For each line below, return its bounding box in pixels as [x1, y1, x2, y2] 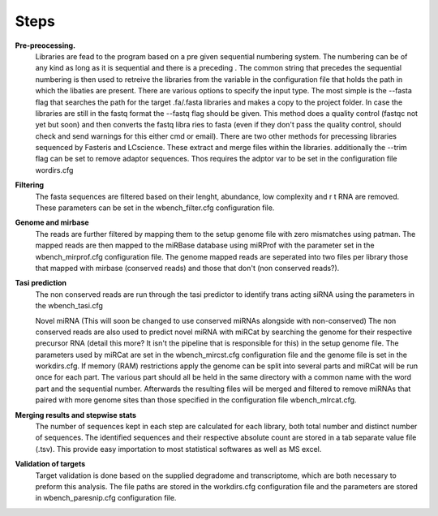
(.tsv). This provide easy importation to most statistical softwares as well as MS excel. [35, 444, 322, 454]
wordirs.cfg [35, 165, 74, 174]
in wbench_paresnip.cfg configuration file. [35, 493, 177, 503]
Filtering [15, 180, 45, 190]
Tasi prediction [15, 278, 67, 288]
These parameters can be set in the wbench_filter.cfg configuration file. [35, 203, 275, 213]
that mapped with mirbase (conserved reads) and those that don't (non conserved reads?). [35, 263, 340, 273]
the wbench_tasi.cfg [35, 301, 103, 311]
